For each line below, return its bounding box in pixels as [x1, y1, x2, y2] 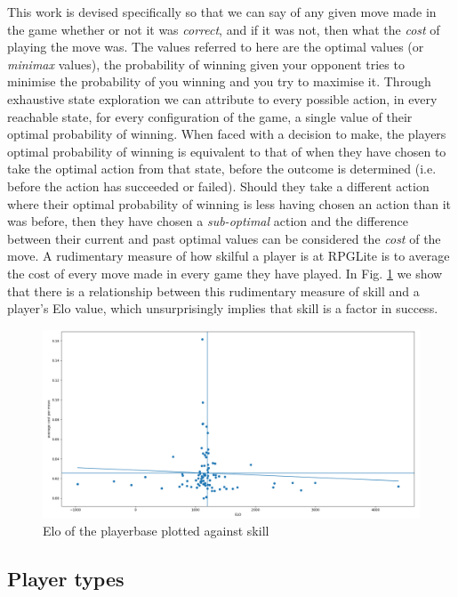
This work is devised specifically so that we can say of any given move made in [7, 3, 437, 20]
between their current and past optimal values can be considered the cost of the [7, 229, 441, 247]
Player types [7, 565, 125, 593]
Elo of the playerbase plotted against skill [43, 521, 269, 540]
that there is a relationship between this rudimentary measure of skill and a [7, 281, 420, 300]
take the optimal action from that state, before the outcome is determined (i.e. [7, 159, 437, 178]
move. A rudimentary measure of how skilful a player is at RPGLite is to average [7, 246, 450, 265]
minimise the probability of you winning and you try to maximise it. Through [7, 72, 431, 91]
